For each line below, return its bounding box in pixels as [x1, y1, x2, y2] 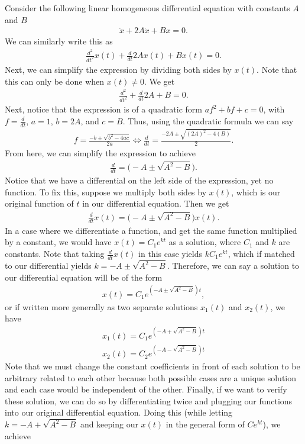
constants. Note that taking [5, 247, 105, 260]
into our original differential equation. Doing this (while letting [5, 406, 233, 419]
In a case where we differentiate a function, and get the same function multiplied [5, 224, 297, 236]
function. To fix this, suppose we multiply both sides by [5, 185, 207, 198]
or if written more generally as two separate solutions [5, 300, 198, 313]
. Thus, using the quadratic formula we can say [122, 114, 294, 127]
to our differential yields [5, 259, 92, 272]
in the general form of [166, 418, 245, 430]
